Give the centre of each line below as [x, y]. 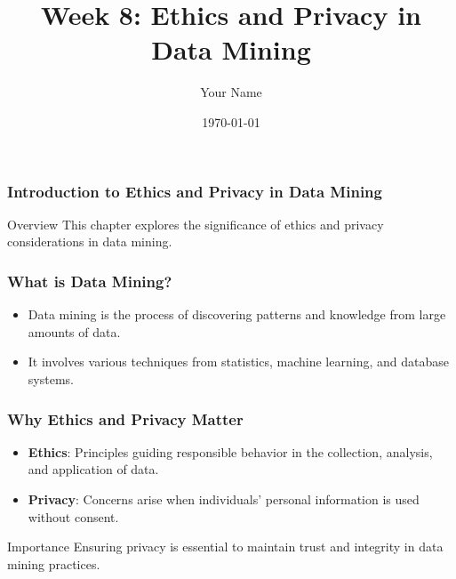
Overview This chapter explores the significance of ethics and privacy [196, 224]
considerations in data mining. [90, 241]
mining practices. [54, 563]
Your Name [231, 92]
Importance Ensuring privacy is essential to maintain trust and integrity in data [225, 547]
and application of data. [93, 469]
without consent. [73, 516]
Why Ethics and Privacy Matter [125, 418]
